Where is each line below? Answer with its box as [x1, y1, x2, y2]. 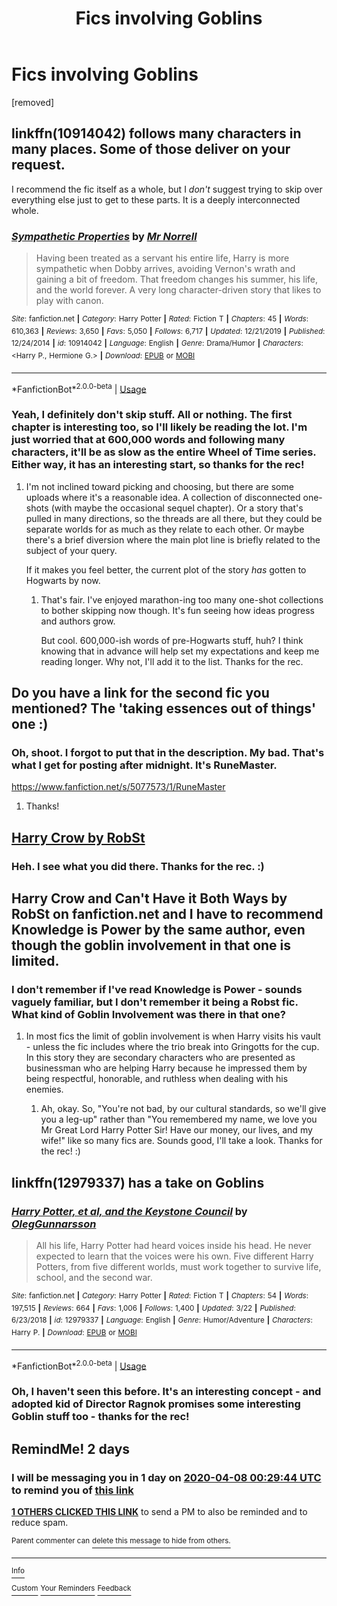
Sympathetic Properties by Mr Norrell [11, 229, 198, 243]
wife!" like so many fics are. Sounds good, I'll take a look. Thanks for [40, 1135, 323, 1147]
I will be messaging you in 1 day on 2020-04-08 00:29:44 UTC [11, 1470, 322, 1484]
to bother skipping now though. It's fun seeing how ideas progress [40, 604, 316, 616]
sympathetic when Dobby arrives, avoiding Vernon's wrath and [35, 263, 296, 275]
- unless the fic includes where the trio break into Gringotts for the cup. [25, 1041, 320, 1053]
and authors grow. [40, 615, 116, 627]
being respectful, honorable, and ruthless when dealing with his [25, 1073, 289, 1085]
